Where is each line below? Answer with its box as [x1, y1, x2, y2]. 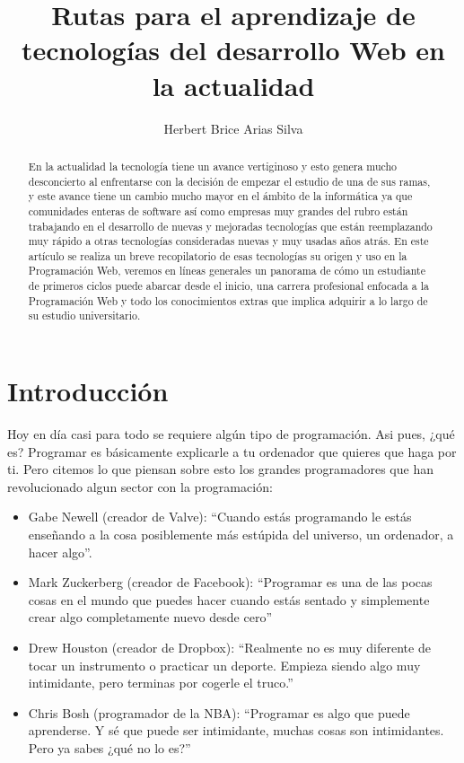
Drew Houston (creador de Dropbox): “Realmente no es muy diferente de [28, 637, 431, 656]
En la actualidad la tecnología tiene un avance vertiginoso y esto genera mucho [28, 158, 398, 173]
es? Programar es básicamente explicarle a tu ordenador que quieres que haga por [7, 442, 457, 460]
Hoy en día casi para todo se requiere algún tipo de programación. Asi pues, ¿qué [7, 425, 455, 443]
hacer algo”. [28, 542, 92, 561]
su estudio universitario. [28, 308, 141, 323]
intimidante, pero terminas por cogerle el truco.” [28, 673, 293, 692]
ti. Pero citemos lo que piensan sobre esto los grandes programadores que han [7, 460, 433, 478]
